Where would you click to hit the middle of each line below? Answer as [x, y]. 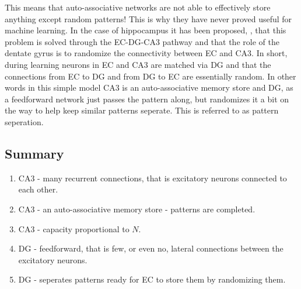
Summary [34, 153]
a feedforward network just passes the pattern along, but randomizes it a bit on [147, 99]
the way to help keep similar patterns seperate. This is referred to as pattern [142, 110]
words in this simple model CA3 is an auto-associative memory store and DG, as [149, 87]
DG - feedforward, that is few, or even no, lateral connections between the [151, 248]
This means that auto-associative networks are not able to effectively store [138, 7]
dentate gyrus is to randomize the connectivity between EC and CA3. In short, [146, 53]
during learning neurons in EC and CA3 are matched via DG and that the [138, 64]
